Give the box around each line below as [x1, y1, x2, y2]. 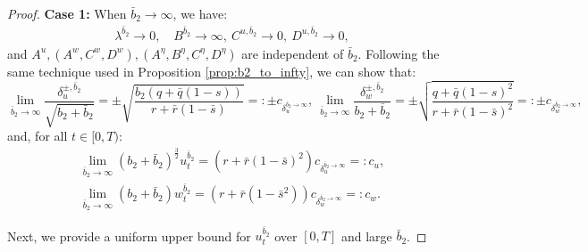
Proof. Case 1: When [7, 4, 127, 22]
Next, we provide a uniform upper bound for [7, 226, 251, 245]
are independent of [241, 44, 344, 62]
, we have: [172, 4, 228, 22]
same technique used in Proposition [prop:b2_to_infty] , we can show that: [7, 61, 416, 80]
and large [340, 226, 392, 245]
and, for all [7, 126, 68, 145]
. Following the [357, 44, 440, 62]
